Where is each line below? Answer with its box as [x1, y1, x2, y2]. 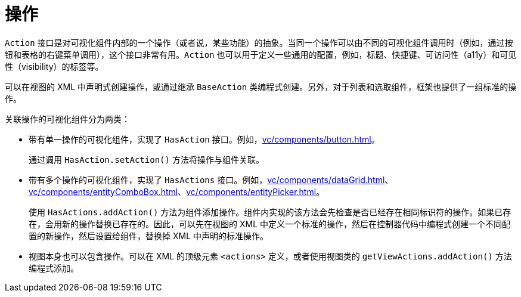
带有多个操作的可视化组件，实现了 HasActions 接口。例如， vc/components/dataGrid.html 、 [29, 174, 393, 185]
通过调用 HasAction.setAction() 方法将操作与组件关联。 [29, 154, 264, 165]
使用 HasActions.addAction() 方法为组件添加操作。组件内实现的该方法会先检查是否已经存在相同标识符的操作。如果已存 [29, 206, 511, 217]
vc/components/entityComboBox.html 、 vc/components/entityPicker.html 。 [29, 186, 325, 197]
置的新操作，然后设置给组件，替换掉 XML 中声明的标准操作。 [29, 230, 268, 241]
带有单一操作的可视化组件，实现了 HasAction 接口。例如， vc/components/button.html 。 [29, 134, 380, 144]
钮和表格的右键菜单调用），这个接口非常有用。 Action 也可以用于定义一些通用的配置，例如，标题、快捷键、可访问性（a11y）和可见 [5, 49, 517, 60]
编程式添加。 [29, 262, 79, 273]
